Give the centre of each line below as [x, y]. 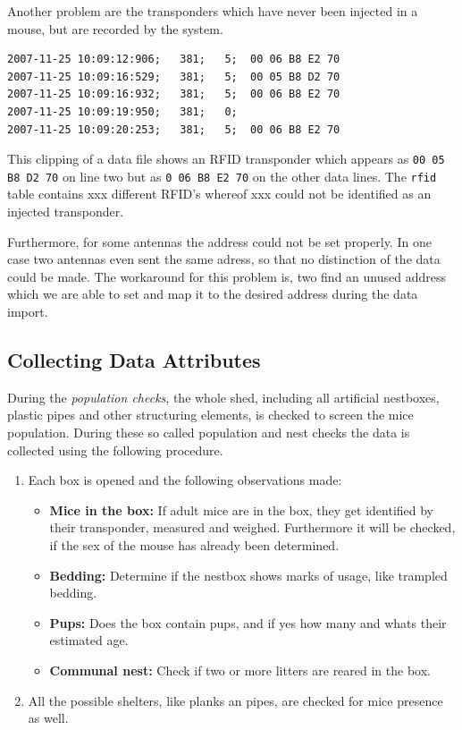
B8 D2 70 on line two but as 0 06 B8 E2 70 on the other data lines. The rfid [222, 176]
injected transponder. [66, 212]
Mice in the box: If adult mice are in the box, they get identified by [242, 509]
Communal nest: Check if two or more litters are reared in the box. [240, 670]
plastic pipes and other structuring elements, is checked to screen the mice [210, 415]
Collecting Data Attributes [134, 360]
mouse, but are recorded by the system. [115, 28]
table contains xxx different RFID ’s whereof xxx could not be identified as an [219, 194]
